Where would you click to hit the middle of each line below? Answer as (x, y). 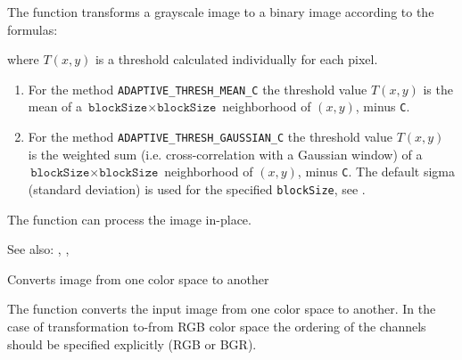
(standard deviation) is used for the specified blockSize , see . (197, 189)
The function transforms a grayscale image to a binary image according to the (221, 12)
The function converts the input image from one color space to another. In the (222, 309)
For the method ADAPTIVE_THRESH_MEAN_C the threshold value (198, 89)
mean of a (55, 106)
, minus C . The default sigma (376, 172)
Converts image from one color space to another (138, 278)
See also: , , (38, 249)
